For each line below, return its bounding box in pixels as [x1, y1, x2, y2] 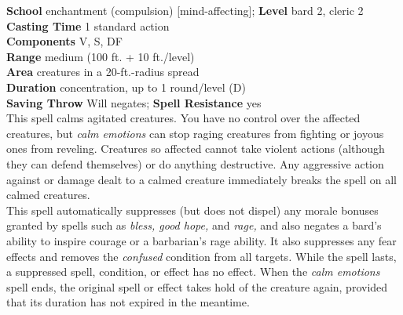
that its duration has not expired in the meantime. [6, 294, 250, 310]
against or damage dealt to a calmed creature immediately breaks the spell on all [6, 171, 397, 187]
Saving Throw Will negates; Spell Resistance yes [6, 94, 262, 110]
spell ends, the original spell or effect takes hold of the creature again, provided [6, 278, 388, 295]
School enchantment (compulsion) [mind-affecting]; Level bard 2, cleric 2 [6, 2, 364, 18]
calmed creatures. [6, 186, 90, 203]
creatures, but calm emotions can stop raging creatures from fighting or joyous [6, 125, 384, 141]
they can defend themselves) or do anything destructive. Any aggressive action [6, 155, 384, 172]
